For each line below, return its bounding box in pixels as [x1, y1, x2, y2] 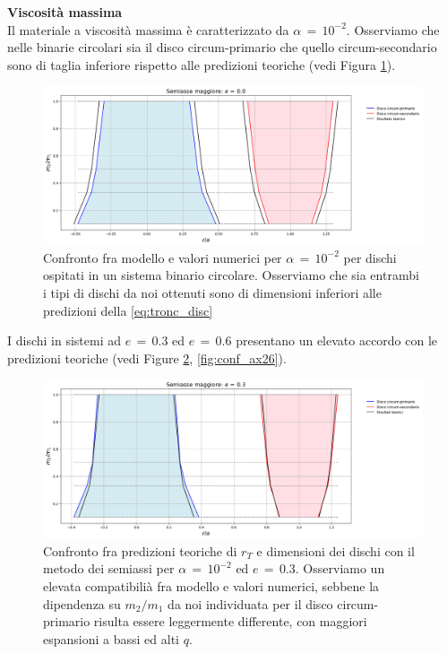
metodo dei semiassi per [43, 559, 175, 578]
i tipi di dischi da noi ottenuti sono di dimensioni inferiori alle [43, 283, 382, 301]
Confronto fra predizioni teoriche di [43, 541, 237, 560]
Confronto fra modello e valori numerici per [43, 248, 282, 266]
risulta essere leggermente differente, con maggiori [93, 612, 367, 631]
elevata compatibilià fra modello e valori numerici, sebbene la [43, 576, 380, 595]
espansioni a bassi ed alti [43, 629, 179, 648]
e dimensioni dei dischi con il [256, 541, 415, 560]
